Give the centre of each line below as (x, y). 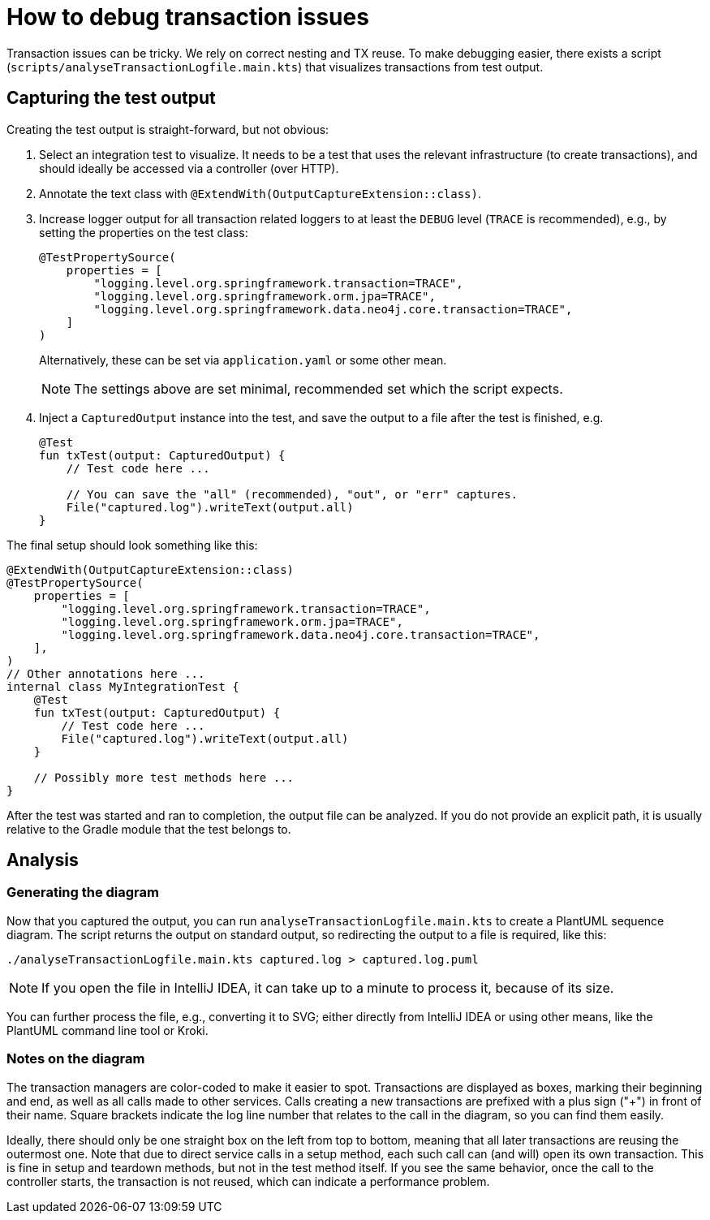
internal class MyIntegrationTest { (123, 686)
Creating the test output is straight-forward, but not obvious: (168, 129)
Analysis (43, 860)
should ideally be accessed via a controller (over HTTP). (189, 168)
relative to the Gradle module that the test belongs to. (149, 829)
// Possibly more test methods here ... (164, 777)
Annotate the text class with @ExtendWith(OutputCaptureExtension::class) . (260, 193)
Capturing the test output (111, 98)
